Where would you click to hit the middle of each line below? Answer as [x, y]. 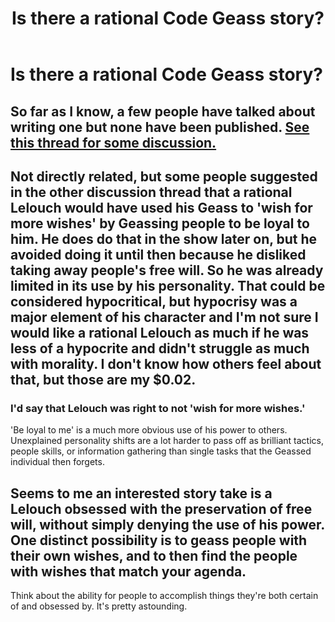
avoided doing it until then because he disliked [158, 254]
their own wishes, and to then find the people [154, 555]
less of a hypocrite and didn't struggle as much [160, 348]
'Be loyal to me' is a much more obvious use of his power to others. [149, 430]
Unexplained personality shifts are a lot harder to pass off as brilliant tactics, [167, 441]
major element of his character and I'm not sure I [164, 317]
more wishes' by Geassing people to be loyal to [160, 223]
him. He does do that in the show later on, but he [164, 238]
